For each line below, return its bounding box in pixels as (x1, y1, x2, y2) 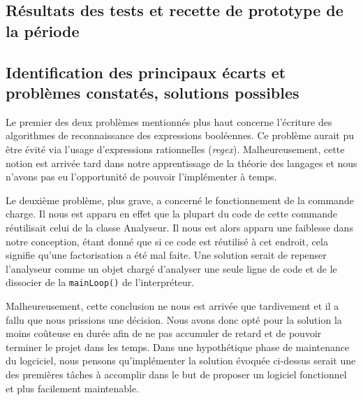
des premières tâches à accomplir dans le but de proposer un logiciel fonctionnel (6, 366, 347, 381)
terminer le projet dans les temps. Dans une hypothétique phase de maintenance (6, 339, 350, 354)
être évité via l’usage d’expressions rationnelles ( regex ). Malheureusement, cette (6, 141, 345, 156)
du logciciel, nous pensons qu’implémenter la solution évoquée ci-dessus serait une (6, 353, 356, 368)
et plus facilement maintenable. (6, 380, 140, 395)
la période (6, 20, 80, 41)
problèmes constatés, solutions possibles (6, 81, 299, 103)
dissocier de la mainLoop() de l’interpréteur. (6, 275, 195, 290)
